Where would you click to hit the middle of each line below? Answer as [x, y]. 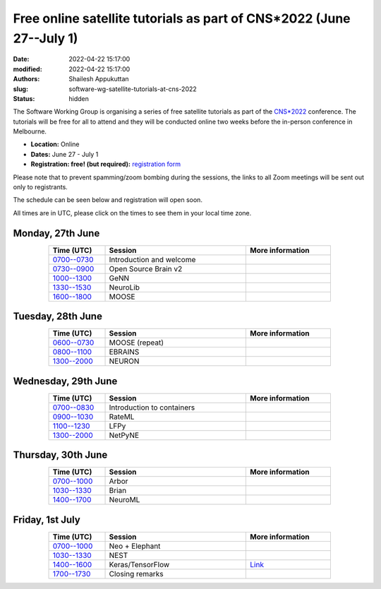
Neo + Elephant [135, 546]
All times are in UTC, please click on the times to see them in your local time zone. [132, 213]
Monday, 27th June [56, 233]
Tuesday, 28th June [58, 317]
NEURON [124, 362]
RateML [122, 417]
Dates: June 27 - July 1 [65, 154]
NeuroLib [125, 287]
